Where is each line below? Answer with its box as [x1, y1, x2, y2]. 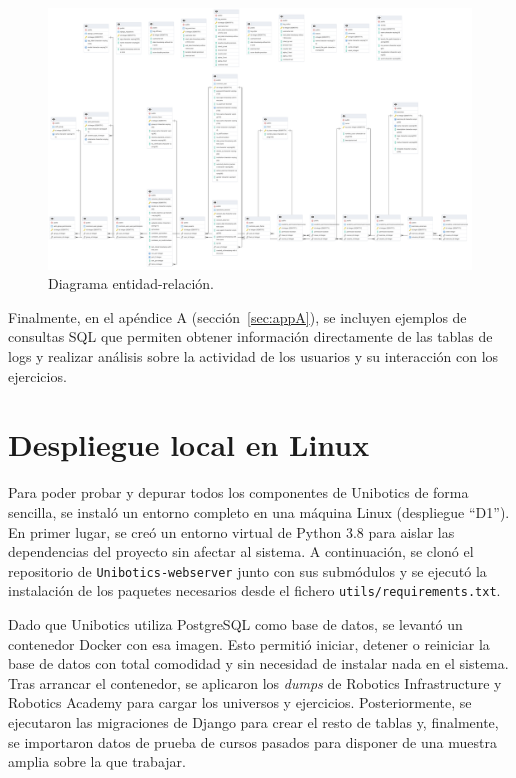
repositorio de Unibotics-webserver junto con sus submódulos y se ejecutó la [8, 560, 487, 581]
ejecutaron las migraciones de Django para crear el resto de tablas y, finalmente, [8, 712, 499, 733]
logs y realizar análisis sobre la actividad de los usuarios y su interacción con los [8, 346, 499, 367]
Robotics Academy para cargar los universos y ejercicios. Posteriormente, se [8, 692, 472, 713]
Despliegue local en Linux [8, 424, 370, 465]
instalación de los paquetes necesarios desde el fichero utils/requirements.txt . [8, 580, 501, 601]
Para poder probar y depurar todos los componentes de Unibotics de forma [8, 482, 469, 503]
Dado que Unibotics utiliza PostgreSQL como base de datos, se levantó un [8, 614, 463, 635]
